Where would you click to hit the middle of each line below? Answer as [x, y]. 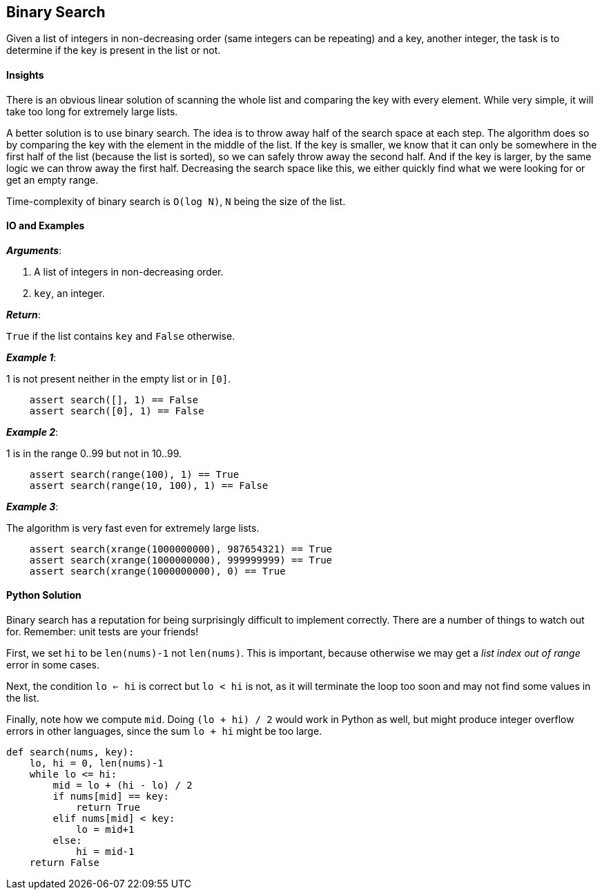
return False [64, 863]
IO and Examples [46, 226]
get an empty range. [52, 180]
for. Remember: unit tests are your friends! [103, 632]
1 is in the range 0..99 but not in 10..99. [94, 453]
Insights [25, 75]
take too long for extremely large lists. [92, 111]
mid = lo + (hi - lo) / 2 [123, 786]
